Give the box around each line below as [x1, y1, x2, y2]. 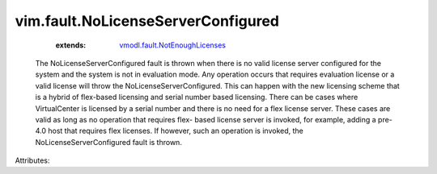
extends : [55, 40, 87, 50]
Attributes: [15, 155, 50, 165]
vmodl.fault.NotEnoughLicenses [119, 40, 227, 50]
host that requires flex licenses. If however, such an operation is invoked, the [48, 126, 303, 136]
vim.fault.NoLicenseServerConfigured [15, 12, 279, 30]
